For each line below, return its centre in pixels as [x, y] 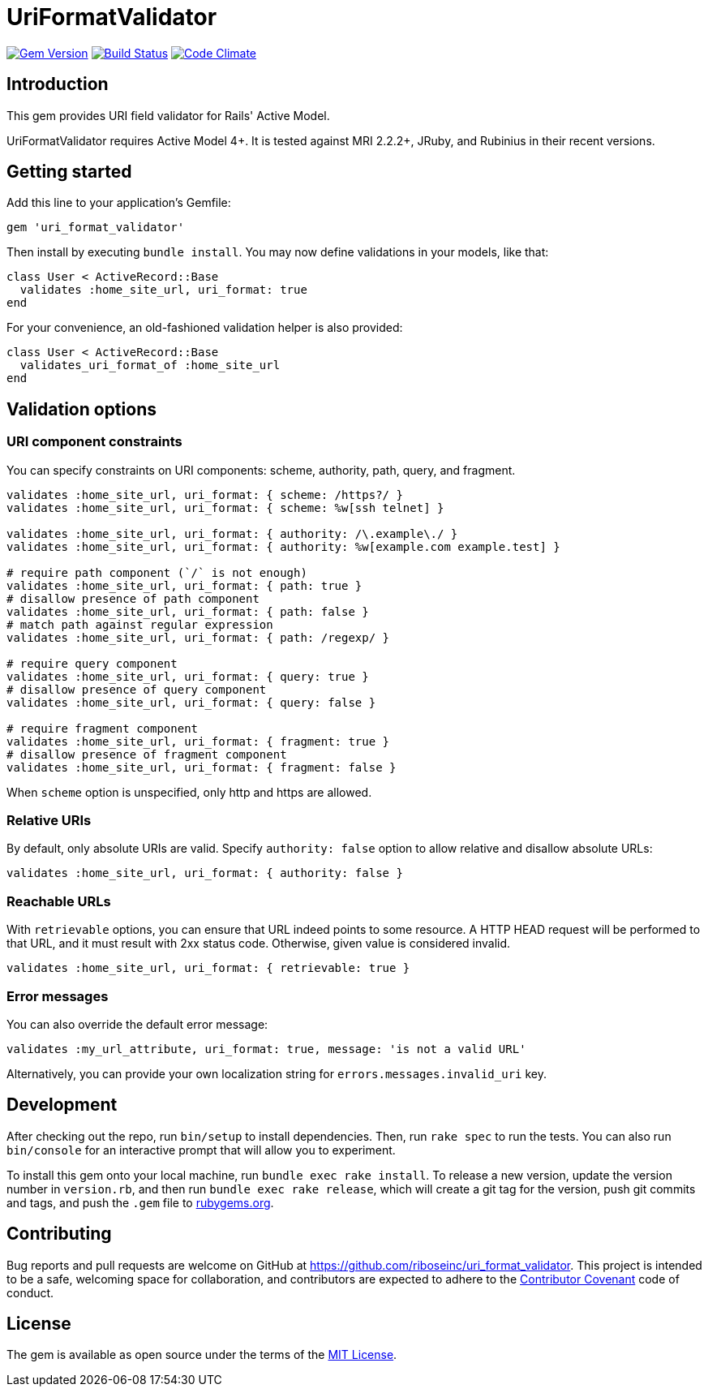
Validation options [82, 409]
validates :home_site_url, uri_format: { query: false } [191, 702]
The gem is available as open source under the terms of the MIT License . [202, 1355]
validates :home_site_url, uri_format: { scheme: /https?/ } [205, 494]
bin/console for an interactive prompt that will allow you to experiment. [201, 1150]
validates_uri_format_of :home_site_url [150, 365]
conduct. [30, 1292]
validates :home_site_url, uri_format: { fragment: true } [198, 741]
